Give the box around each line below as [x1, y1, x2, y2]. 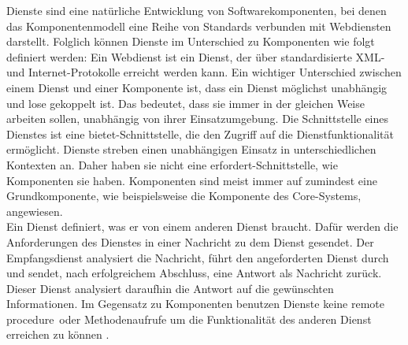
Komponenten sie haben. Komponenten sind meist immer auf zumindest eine [6, 172, 377, 188]
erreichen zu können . [6, 326, 109, 343]
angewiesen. [6, 202, 63, 219]
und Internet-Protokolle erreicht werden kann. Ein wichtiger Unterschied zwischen [6, 64, 402, 80]
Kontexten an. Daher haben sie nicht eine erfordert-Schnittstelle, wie [6, 156, 338, 172]
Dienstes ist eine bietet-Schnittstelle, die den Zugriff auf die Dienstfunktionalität [6, 125, 395, 142]
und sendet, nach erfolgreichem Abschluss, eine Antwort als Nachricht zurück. [6, 265, 382, 281]
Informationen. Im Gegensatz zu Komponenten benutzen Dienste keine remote [6, 295, 384, 312]
